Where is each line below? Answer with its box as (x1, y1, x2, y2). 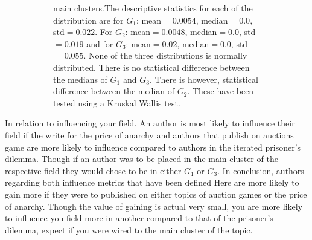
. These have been (187, 85, 254, 97)
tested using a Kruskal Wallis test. (53, 96, 180, 109)
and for (86, 37, 113, 50)
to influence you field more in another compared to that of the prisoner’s (5, 212, 273, 224)
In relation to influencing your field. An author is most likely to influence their (5, 117, 295, 129)
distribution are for (53, 13, 124, 26)
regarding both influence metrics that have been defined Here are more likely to (5, 176, 299, 189)
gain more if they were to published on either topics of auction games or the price (5, 187, 307, 200)
